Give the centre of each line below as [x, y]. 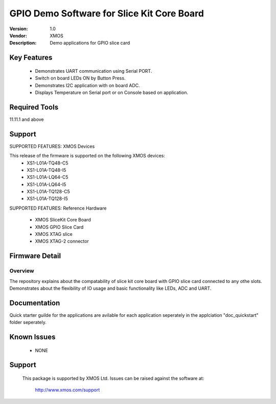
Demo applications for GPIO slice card [90, 43]
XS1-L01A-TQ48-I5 [47, 170]
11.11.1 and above [27, 119]
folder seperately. [28, 322]
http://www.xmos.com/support [67, 390]
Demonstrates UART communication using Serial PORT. [94, 71]
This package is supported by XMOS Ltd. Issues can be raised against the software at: [113, 378]
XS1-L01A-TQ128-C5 [48, 192]
